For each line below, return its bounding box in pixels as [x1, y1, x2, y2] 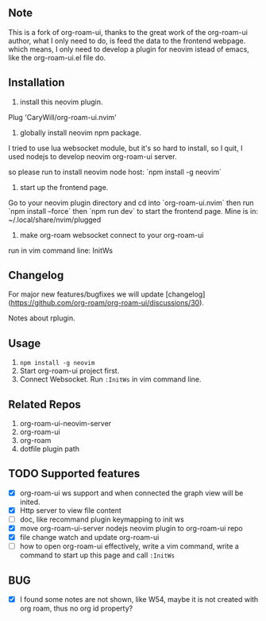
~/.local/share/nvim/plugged [8, 215, 102, 224]
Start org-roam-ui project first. [19, 366, 120, 376]
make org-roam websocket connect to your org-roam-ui [19, 230, 204, 239]
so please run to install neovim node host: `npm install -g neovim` [8, 167, 222, 177]
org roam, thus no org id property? [19, 604, 133, 613]
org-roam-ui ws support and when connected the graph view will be [19, 488, 244, 498]
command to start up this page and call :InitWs [19, 550, 175, 560]
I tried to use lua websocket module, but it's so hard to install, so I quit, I [8, 143, 243, 153]
